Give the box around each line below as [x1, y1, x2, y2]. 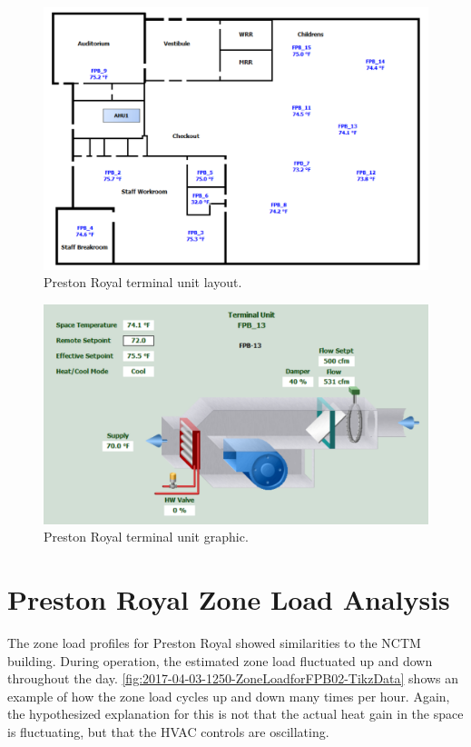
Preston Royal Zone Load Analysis [7, 580, 450, 617]
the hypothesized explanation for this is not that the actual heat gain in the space [7, 704, 464, 723]
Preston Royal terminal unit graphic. [44, 527, 249, 546]
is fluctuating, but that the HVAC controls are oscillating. [7, 722, 329, 741]
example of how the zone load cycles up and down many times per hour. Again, [7, 686, 450, 705]
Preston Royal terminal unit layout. [44, 273, 242, 292]
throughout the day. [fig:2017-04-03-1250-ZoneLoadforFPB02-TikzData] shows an [7, 669, 459, 688]
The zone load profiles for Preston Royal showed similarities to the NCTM [7, 632, 421, 652]
